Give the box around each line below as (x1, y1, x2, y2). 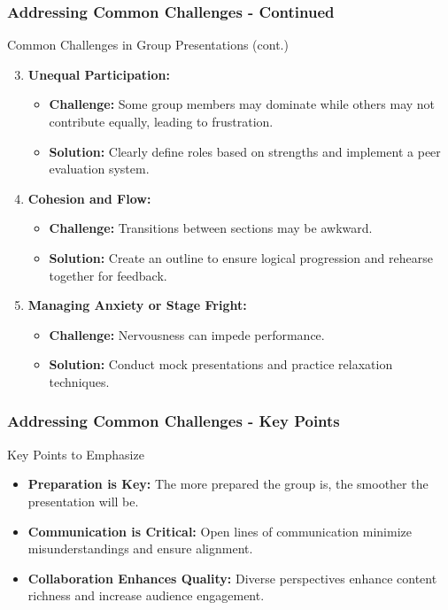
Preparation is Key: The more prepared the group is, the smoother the (27, 475, 429, 493)
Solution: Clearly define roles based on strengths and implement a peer (49, 142, 441, 160)
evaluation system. (49, 159, 150, 178)
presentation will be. (27, 491, 139, 510)
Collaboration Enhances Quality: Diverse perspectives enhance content (27, 568, 437, 587)
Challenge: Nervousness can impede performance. (49, 325, 325, 344)
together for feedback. (49, 266, 167, 284)
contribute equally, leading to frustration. (49, 112, 274, 130)
